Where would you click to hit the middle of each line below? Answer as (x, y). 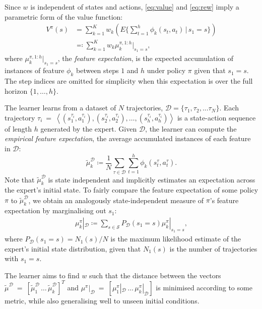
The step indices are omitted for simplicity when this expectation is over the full (129, 80)
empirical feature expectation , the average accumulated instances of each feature (128, 138)
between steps (97, 70)
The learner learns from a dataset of (60, 108)
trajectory (20, 117)
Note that (20, 179)
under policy (166, 70)
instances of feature (35, 70)
